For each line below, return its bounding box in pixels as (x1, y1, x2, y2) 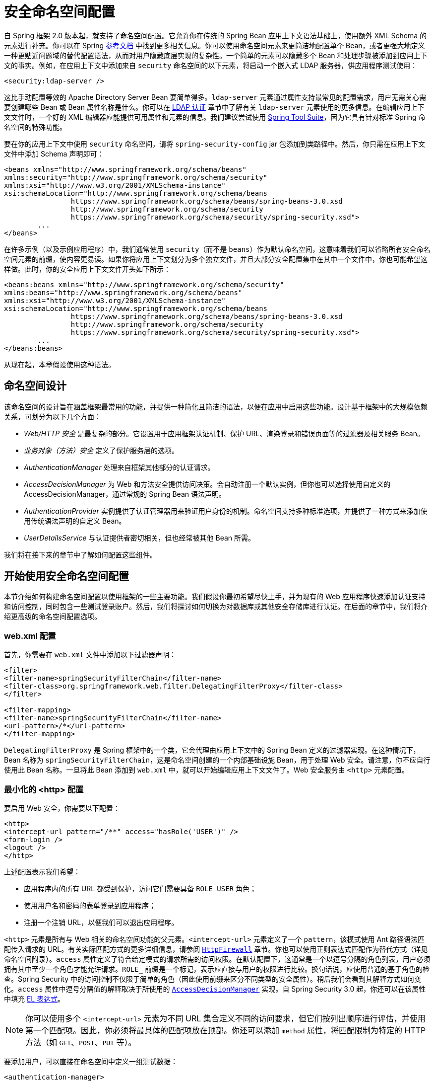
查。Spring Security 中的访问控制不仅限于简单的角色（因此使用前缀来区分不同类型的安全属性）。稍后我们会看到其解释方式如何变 (4, 974, 422, 983)
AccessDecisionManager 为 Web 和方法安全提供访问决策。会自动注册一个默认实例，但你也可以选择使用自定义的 (24, 479, 391, 488)
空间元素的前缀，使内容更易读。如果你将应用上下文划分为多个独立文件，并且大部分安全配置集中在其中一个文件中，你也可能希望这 (4, 254, 428, 263)
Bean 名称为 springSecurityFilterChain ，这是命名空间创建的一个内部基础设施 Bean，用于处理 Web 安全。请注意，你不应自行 (4, 756, 431, 765)
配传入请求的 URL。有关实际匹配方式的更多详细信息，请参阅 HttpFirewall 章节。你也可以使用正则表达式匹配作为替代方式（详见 (4, 944, 428, 953)
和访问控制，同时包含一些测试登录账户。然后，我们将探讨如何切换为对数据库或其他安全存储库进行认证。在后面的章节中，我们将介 (4, 602, 428, 611)
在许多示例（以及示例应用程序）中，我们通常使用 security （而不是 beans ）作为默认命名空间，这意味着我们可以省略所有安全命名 (4, 244, 431, 253)
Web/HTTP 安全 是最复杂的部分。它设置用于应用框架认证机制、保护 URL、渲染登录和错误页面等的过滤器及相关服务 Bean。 (24, 429, 424, 438)
